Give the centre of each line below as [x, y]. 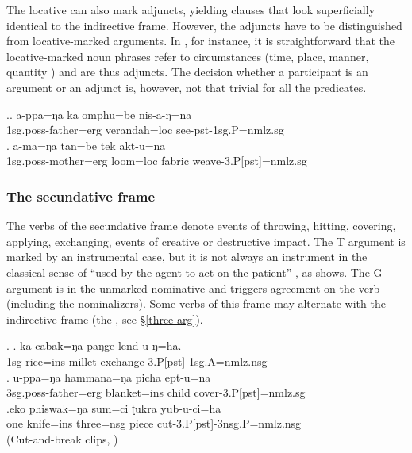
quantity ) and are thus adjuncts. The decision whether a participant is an [187, 72]
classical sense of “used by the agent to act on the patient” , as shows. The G [194, 272]
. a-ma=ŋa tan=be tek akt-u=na [86, 145]
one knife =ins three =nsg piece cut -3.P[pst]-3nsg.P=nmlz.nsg [154, 423]
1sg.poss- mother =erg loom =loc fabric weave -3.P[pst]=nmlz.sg [157, 161]
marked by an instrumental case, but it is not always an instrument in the [187, 257]
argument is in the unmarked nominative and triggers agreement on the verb [193, 288]
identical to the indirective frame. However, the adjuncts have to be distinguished [204, 25]
